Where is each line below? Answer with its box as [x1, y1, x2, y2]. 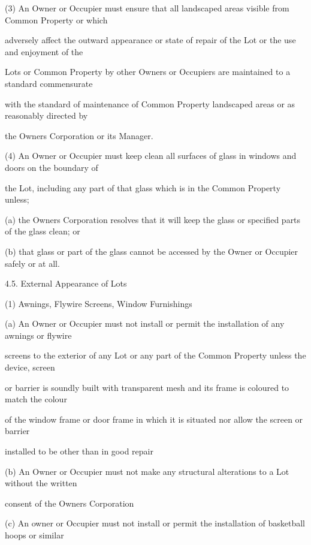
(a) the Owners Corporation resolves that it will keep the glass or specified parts [5, 213, 301, 225]
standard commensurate [5, 77, 93, 89]
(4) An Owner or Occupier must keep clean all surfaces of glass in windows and [5, 149, 297, 162]
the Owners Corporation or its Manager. [5, 129, 153, 141]
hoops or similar [5, 529, 64, 541]
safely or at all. [5, 257, 60, 269]
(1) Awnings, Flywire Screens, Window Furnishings [5, 297, 192, 309]
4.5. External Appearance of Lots [5, 277, 127, 290]
